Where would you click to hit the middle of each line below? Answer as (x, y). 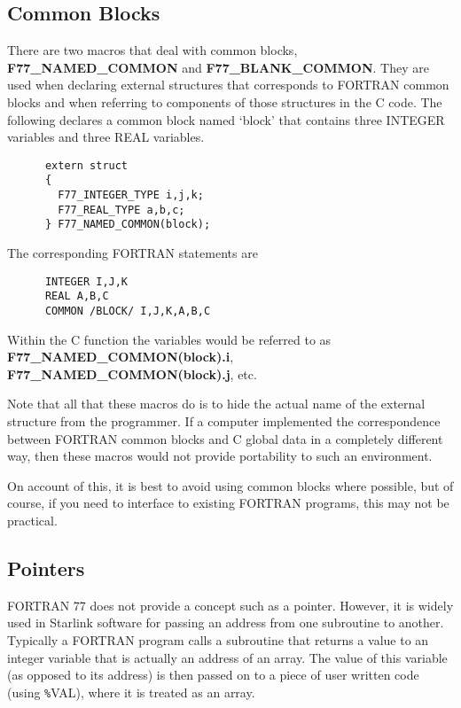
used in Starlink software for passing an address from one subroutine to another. (226, 622)
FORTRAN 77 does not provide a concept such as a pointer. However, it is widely (230, 605)
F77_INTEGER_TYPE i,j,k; (131, 195)
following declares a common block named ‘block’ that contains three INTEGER (226, 119)
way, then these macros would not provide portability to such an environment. (220, 456)
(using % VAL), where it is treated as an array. (131, 692)
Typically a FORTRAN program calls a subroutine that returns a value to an (218, 639)
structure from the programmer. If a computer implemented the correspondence (224, 420)
